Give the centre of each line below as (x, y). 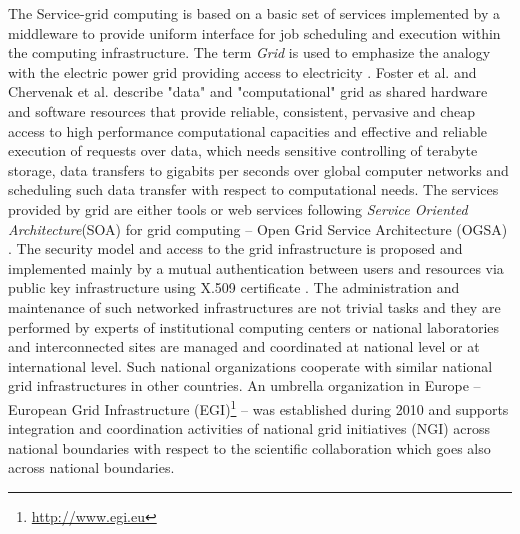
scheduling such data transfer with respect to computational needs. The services (253, 189)
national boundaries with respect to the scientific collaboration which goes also (249, 447)
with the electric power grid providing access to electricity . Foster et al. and (242, 71)
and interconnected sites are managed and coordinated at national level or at (244, 346)
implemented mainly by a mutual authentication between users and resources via (256, 267)
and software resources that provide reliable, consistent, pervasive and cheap (241, 110)
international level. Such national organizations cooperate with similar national (250, 365)
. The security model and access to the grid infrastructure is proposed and (235, 248)
